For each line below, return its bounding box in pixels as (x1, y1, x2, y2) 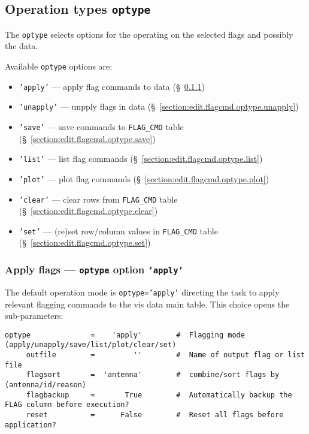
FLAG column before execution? (5, 400, 129, 409)
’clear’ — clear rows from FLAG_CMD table (19, 192, 178, 205)
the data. (5, 40, 38, 52)
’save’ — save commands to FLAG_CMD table (19, 120, 184, 132)
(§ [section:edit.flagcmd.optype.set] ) (19, 236, 151, 249)
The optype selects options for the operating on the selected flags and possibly (5, 28, 293, 40)
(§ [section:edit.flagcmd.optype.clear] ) (19, 204, 158, 217)
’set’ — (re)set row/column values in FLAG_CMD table (19, 224, 218, 237)
